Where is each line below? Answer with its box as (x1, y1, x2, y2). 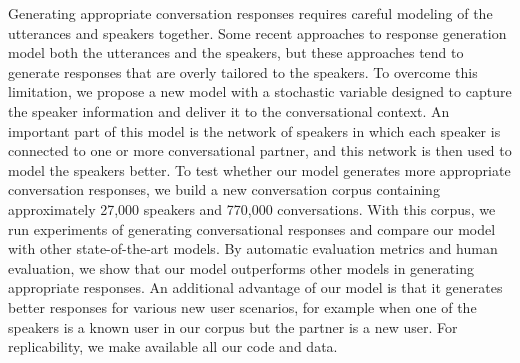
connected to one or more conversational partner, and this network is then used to (8, 140, 512, 161)
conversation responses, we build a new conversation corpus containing (8, 179, 440, 200)
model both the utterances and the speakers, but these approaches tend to (8, 42, 464, 63)
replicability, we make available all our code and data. (8, 336, 338, 357)
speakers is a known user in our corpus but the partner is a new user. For (8, 316, 458, 337)
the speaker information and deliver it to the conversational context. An (8, 100, 450, 121)
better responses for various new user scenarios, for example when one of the (8, 296, 477, 317)
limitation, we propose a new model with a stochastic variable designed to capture (8, 81, 512, 102)
